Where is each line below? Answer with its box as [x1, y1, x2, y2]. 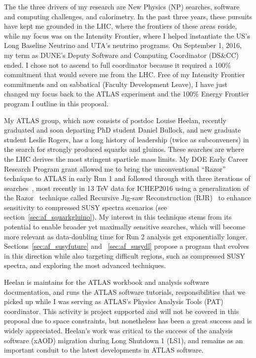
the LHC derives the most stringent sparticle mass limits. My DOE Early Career [4, 153, 248, 164]
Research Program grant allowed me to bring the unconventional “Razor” [4, 163, 226, 174]
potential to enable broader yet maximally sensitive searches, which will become [4, 222, 246, 232]
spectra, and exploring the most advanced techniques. [4, 260, 166, 270]
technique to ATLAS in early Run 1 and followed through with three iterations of [4, 173, 251, 183]
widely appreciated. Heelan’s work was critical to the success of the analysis [4, 325, 233, 335]
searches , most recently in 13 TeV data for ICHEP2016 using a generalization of [4, 182, 249, 193]
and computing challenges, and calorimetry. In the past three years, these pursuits [4, 11, 253, 21]
